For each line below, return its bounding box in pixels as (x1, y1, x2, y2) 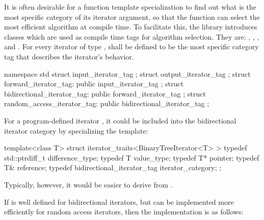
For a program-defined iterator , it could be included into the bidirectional (4, 115, 236, 125)
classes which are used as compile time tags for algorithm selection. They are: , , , (4, 31, 259, 42)
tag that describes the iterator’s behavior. (4, 51, 134, 61)
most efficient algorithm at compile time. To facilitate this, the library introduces (4, 21, 257, 32)
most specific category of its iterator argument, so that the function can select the (4, 11, 260, 22)
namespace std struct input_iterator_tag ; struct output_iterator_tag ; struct (4, 68, 251, 79)
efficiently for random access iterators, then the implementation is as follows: (4, 206, 244, 217)
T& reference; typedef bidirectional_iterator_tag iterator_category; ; (4, 162, 222, 173)
